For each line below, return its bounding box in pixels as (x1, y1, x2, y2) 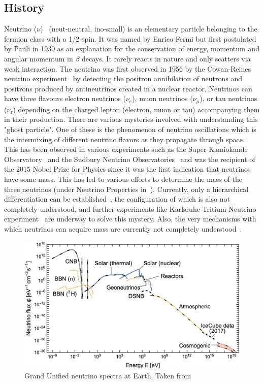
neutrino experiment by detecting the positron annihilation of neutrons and (4, 73, 243, 84)
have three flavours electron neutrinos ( (4, 93, 126, 104)
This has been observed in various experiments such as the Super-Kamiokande (4, 144, 248, 154)
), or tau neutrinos (200, 93, 257, 104)
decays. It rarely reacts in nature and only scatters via (82, 53, 251, 63)
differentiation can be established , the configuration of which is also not (4, 194, 230, 204)
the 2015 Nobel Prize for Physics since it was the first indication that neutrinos (4, 164, 251, 174)
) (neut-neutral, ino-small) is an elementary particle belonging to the (40, 23, 257, 34)
